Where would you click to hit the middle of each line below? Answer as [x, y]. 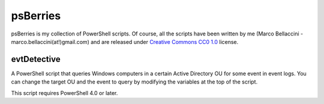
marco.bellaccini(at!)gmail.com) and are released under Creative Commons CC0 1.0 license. [125, 41]
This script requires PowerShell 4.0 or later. [64, 93]
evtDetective [36, 59]
